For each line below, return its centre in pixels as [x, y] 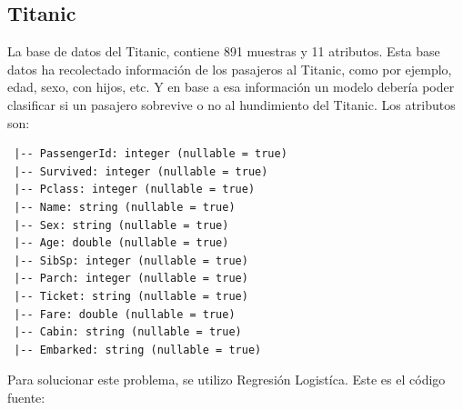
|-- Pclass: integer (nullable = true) [135, 190]
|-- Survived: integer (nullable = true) [141, 171]
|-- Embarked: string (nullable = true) [138, 350]
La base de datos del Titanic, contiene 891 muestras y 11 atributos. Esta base [224, 51]
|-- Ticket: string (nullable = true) [131, 296]
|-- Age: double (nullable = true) [121, 243]
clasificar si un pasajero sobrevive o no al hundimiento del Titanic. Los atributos [231, 104]
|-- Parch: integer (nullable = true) [131, 279]
